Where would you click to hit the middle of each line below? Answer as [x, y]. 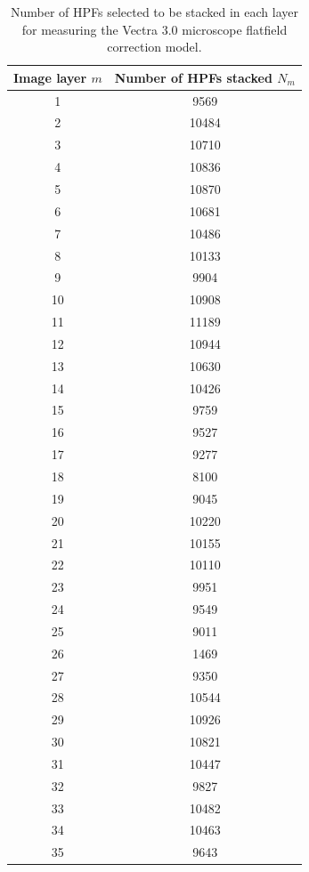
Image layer [50, 77]
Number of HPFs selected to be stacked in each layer [154, 12]
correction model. [154, 47]
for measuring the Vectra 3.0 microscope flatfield [154, 29]
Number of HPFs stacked [193, 77]
